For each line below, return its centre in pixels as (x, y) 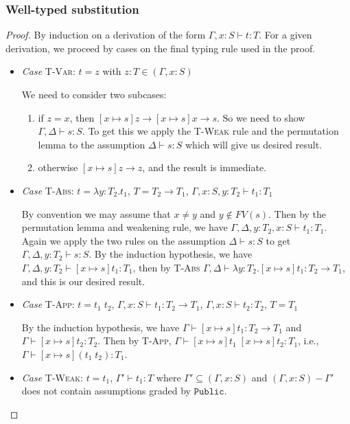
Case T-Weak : (52, 377)
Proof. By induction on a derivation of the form (106, 35)
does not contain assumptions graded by (106, 391)
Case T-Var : (48, 71)
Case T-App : (48, 304)
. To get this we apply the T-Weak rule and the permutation (210, 131)
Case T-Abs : (48, 190)
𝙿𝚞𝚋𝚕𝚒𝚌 (209, 392)
